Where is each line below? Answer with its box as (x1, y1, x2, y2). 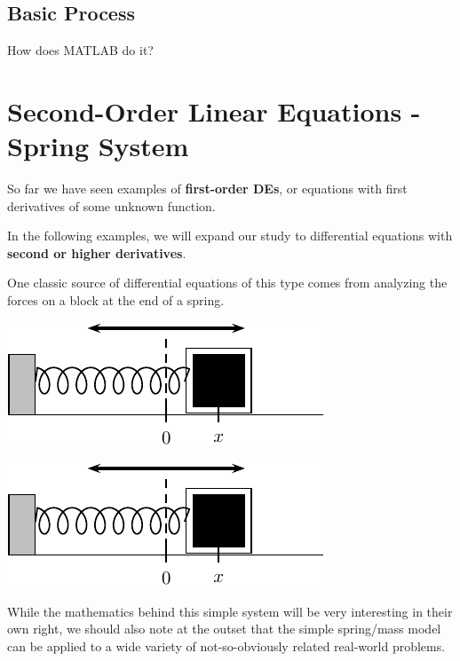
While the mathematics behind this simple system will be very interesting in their (7, 602, 453, 620)
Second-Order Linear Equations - (7, 92, 421, 129)
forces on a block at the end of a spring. (7, 291, 225, 310)
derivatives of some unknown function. (7, 196, 216, 215)
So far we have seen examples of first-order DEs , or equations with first (7, 179, 408, 198)
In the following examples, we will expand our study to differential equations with (7, 226, 453, 245)
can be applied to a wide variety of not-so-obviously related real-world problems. (7, 637, 446, 656)
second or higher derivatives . (7, 243, 186, 262)
